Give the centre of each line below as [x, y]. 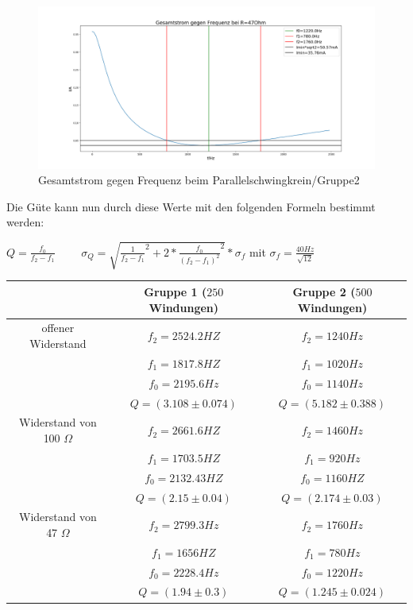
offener [58, 328]
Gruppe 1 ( [176, 291]
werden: [25, 222]
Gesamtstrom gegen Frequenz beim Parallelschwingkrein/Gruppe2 [199, 180]
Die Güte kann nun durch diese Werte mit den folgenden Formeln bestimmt [191, 206]
